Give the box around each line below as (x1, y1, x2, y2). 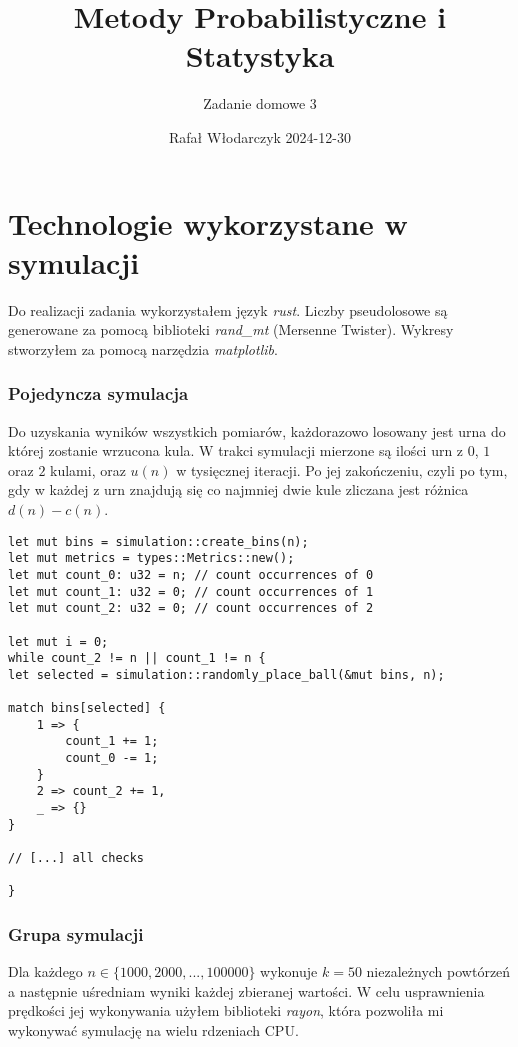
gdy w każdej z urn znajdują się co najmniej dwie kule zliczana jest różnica (8, 479, 469, 500)
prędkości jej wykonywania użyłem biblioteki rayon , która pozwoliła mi (8, 1000, 444, 1021)
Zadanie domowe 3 (203, 93, 317, 114)
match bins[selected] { (8, 701, 166, 716)
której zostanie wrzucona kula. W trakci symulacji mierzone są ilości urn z (8, 440, 464, 461)
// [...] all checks (8, 851, 145, 866)
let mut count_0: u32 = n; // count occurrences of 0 (8, 567, 374, 582)
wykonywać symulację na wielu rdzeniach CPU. (8, 1020, 299, 1041)
